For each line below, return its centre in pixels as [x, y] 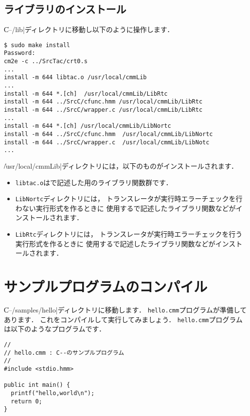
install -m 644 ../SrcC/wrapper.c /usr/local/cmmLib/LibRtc [103, 110]
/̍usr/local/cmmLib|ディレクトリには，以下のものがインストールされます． [121, 165]
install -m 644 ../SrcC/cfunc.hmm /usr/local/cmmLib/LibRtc [103, 102]
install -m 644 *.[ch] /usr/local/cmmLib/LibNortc [88, 126]
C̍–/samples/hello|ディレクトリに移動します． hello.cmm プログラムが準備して [125, 310]
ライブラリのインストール [65, 9]
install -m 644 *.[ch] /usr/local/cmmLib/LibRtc [86, 94]
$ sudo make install [37, 45]
